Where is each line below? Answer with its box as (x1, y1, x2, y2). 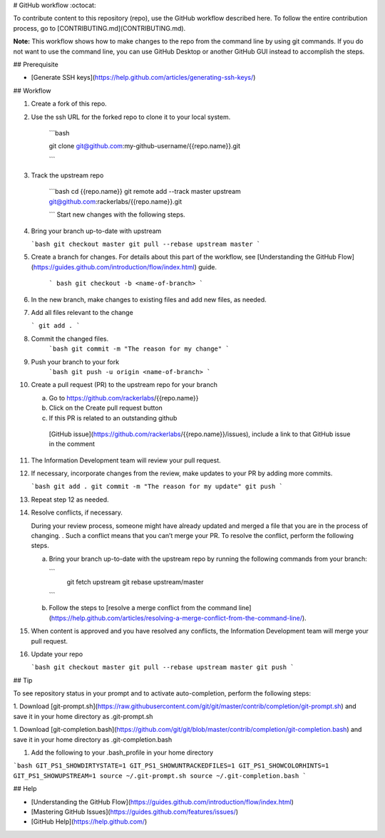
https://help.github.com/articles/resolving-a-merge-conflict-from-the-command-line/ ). (51, 614, 307, 622)
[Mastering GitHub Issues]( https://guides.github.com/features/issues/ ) (31, 807, 239, 816)
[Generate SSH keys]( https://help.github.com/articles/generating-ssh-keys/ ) (31, 73, 256, 82)
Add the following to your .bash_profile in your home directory (31, 748, 214, 757)
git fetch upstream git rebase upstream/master (66, 577, 204, 586)
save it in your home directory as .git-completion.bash (13, 735, 173, 744)
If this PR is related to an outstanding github (48, 413, 178, 422)
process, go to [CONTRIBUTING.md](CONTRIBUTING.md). (13, 24, 186, 32)
